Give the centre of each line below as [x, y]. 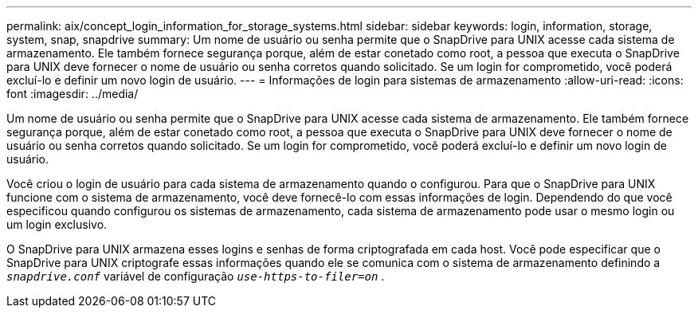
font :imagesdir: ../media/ [73, 94]
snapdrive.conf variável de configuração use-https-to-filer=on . [196, 276]
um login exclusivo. [57, 224]
